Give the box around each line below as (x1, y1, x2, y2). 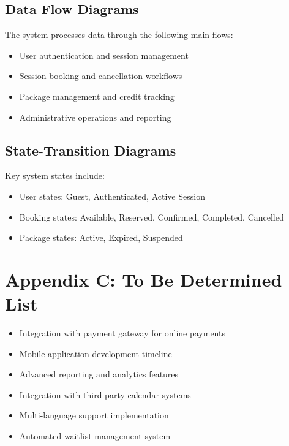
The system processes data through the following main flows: (5, 28, 233, 41)
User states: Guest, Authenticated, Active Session (19, 189, 205, 202)
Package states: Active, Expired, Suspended (19, 231, 183, 244)
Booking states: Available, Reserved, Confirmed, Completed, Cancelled (19, 210, 284, 223)
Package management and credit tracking (19, 89, 175, 102)
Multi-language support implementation (19, 409, 169, 421)
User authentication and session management (19, 48, 189, 61)
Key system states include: (5, 169, 105, 182)
